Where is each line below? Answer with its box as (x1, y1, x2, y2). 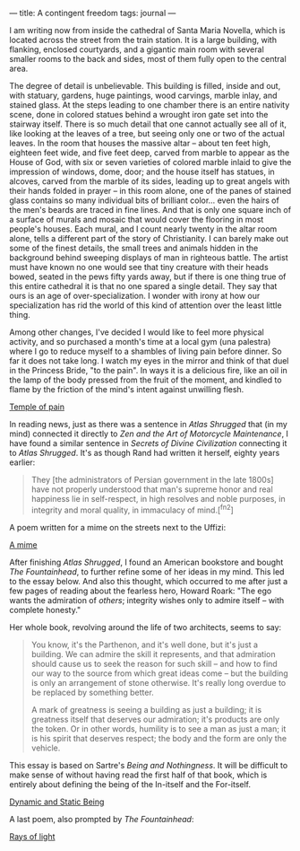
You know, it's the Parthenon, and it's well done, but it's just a (30, 639, 258, 650)
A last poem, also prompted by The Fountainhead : (9, 813, 194, 824)
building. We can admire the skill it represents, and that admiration (30, 648, 276, 659)
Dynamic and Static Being (9, 796, 105, 807)
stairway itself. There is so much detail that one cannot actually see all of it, (9, 118, 287, 129)
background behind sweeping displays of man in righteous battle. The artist (9, 252, 288, 263)
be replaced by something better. (30, 687, 154, 697)
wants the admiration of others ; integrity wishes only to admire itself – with (9, 594, 285, 605)
